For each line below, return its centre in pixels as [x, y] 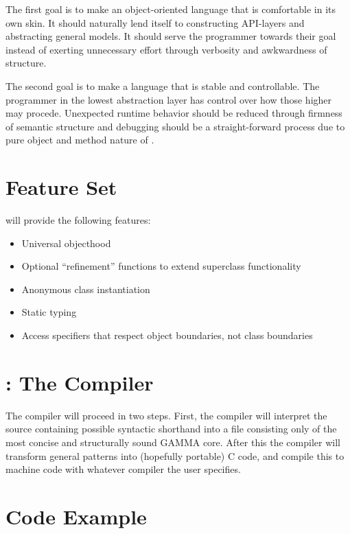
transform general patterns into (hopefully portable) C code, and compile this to [175, 455]
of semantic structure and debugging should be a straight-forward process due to [175, 126]
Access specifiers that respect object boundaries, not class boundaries [167, 335]
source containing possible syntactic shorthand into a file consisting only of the [171, 429]
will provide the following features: [78, 220]
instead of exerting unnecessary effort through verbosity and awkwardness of [166, 49]
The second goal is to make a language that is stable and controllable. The [163, 85]
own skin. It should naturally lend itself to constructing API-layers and [155, 22]
